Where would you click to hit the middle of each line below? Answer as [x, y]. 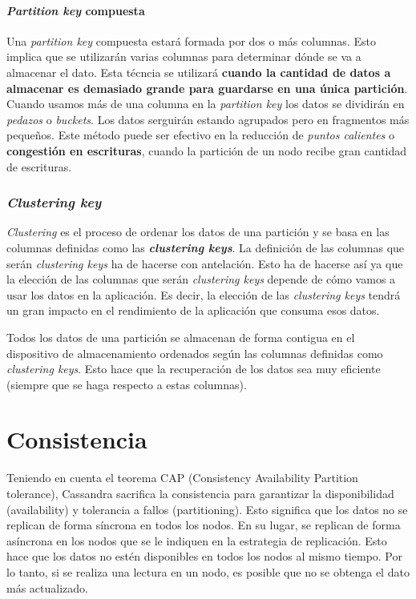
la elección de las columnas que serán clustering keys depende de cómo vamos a [201, 279]
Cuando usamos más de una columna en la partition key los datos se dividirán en [206, 104]
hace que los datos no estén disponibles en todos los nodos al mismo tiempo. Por [205, 556]
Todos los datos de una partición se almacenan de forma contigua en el [181, 337]
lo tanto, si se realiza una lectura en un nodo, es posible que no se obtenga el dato [208, 571]
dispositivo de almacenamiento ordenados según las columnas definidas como [195, 353]
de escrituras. [39, 166]
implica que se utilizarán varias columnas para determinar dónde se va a [184, 56]
